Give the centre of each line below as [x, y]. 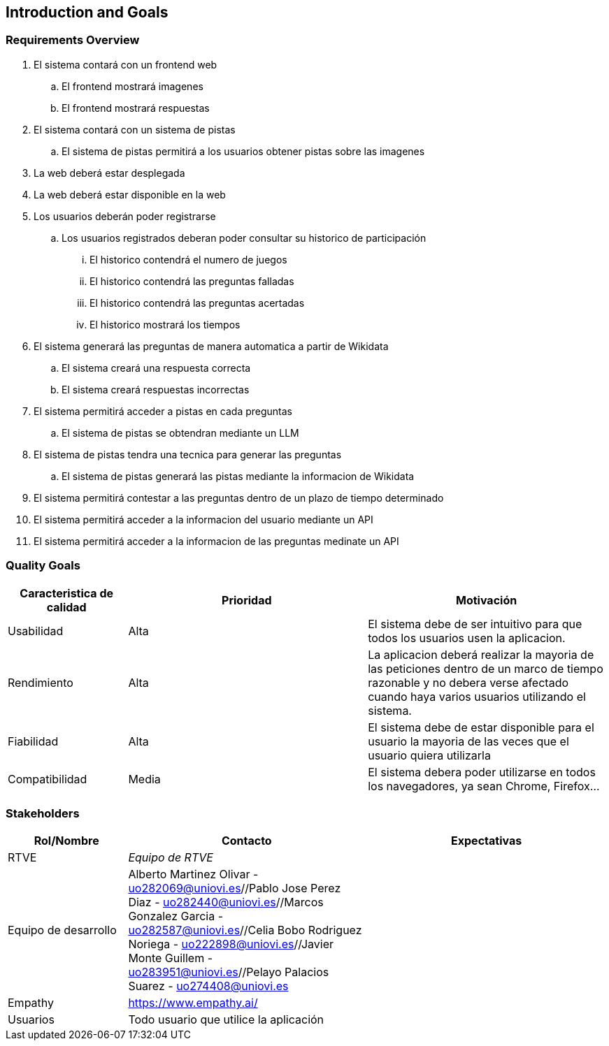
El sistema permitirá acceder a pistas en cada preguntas [163, 411]
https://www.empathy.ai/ [193, 1003]
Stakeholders [43, 813]
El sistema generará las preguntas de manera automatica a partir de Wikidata [211, 346]
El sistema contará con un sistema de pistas [135, 129]
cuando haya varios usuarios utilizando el [477, 696]
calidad [66, 607]
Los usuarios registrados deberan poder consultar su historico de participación [244, 238]
